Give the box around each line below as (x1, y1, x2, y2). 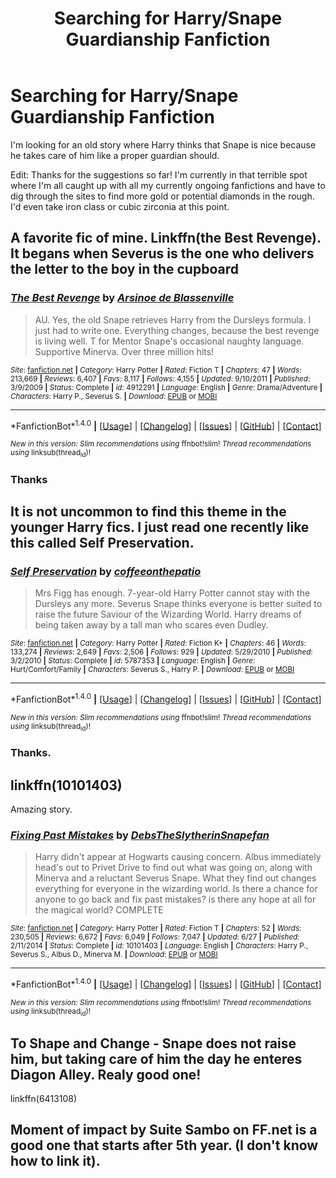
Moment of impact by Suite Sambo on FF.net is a (10, 1122, 318, 1139)
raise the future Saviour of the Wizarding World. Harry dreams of (34, 608, 302, 621)
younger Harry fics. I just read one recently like (10, 518, 310, 536)
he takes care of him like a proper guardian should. (10, 149, 220, 161)
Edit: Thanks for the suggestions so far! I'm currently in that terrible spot (10, 168, 308, 181)
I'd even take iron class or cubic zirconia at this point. (10, 200, 230, 212)
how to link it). (10, 1153, 101, 1170)
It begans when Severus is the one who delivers (10, 245, 315, 262)
